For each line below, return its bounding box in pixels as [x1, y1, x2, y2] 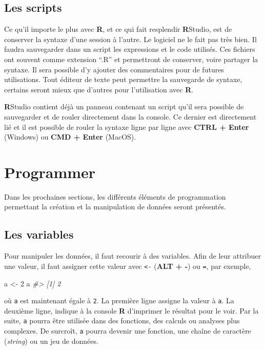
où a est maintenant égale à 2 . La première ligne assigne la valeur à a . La [4, 295, 234, 306]
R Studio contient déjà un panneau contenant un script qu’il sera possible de [4, 101, 244, 112]
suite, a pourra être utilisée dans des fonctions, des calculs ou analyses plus [4, 315, 240, 326]
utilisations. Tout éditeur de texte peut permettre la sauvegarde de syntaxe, [4, 74, 242, 85]
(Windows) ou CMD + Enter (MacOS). [4, 131, 136, 142]
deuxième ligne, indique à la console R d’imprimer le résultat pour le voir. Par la [4, 305, 259, 316]
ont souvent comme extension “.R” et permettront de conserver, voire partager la [4, 53, 258, 64]
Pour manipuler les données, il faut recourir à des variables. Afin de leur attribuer [4, 250, 261, 261]
